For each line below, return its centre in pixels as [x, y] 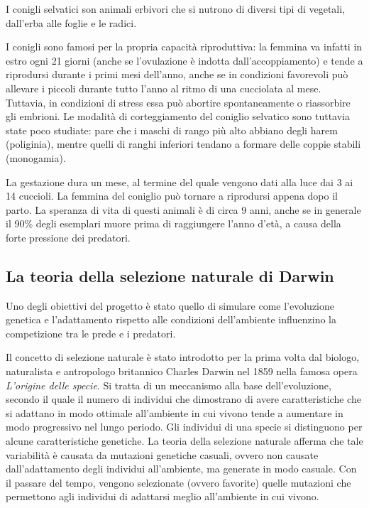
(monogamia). [36, 157]
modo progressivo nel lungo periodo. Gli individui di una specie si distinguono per [184, 427]
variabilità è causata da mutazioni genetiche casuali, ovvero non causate [162, 454]
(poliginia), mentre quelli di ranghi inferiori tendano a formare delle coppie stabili [183, 144]
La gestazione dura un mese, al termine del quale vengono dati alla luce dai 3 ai [180, 182]
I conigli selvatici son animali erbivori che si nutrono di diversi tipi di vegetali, [176, 9]
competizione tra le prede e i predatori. [91, 333]
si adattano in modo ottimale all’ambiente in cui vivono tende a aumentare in [175, 412]
